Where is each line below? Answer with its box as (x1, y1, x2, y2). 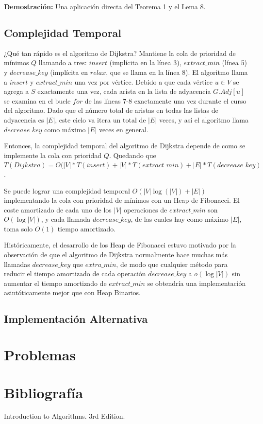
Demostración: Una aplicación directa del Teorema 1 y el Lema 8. (4, 1, 206, 11)
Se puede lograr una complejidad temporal (4, 185, 130, 195)
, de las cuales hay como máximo (131, 214, 229, 224)
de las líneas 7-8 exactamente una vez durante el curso (84, 95, 247, 106)
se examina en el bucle (4, 95, 71, 106)
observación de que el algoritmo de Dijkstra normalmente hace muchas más (4, 249, 228, 260)
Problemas (4, 345, 76, 365)
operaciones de (124, 204, 167, 214)
